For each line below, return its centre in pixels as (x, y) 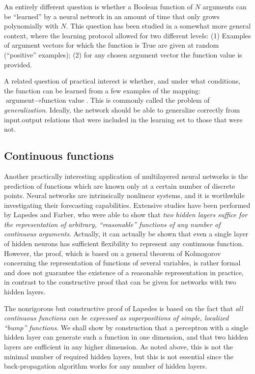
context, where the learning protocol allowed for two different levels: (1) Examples (127, 35)
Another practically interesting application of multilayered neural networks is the (126, 176)
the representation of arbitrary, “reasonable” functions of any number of (112, 224)
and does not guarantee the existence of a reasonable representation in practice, (124, 272)
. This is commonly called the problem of (148, 100)
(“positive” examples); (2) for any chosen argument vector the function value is (123, 54)
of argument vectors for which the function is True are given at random (112, 45)
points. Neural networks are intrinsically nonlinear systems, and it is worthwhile (124, 195)
